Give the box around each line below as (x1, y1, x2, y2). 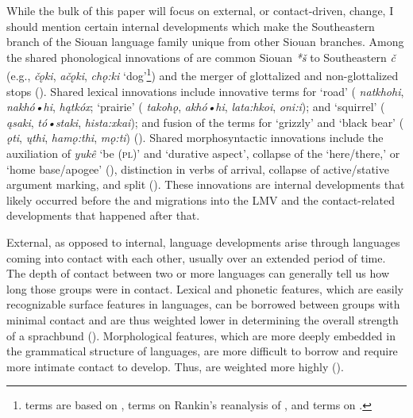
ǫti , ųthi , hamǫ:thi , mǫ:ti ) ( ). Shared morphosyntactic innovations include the (6, 129, 384, 146)
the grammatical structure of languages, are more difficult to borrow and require (6, 343, 398, 359)
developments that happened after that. (6, 207, 200, 224)
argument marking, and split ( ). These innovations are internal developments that (6, 176, 405, 193)
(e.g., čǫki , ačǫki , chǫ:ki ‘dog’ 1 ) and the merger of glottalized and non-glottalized (6, 65, 399, 84)
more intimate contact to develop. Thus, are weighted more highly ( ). (6, 358, 344, 374)
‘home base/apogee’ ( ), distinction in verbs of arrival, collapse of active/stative (6, 160, 389, 177)
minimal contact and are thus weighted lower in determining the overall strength (6, 311, 399, 328)
